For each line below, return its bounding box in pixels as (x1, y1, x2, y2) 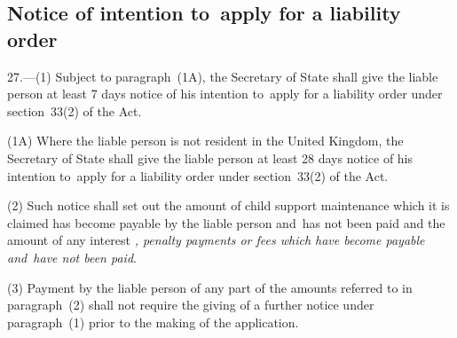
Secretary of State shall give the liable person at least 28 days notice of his (7, 148, 414, 167)
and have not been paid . (7, 248, 137, 266)
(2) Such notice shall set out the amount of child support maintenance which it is (7, 196, 450, 215)
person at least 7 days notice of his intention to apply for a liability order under (7, 84, 443, 103)
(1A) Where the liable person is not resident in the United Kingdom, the (7, 131, 404, 150)
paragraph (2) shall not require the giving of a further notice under (7, 295, 374, 314)
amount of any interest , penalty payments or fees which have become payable (7, 231, 425, 249)
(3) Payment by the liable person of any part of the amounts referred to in (7, 278, 413, 296)
